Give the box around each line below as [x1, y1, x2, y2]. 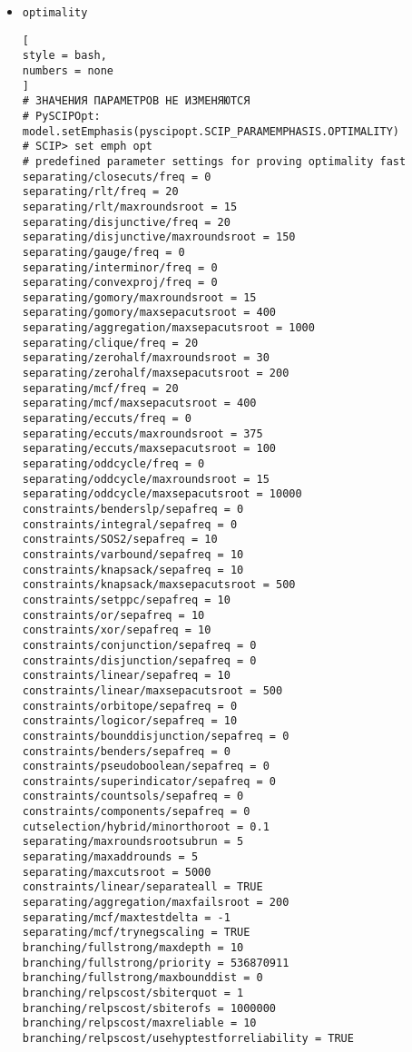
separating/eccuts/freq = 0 [22, 412, 191, 426]
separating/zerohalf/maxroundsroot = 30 [22, 351, 270, 365]
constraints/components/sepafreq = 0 [22, 805, 250, 819]
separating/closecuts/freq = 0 [22, 170, 211, 183]
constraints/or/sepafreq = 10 [22, 608, 205, 622]
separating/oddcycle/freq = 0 [22, 457, 205, 471]
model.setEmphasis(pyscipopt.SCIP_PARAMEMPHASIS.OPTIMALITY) [22, 124, 400, 138]
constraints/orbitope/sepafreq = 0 [22, 699, 238, 713]
